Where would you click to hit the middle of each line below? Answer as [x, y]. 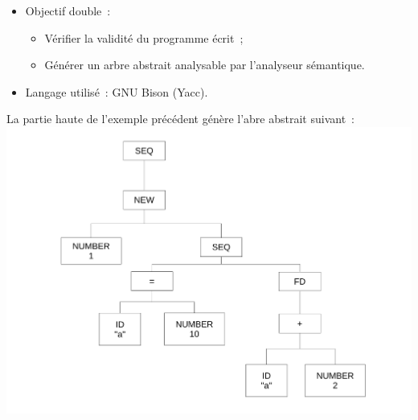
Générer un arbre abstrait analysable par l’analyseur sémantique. [205, 65]
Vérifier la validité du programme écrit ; [144, 37]
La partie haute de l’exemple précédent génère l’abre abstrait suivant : [180, 119]
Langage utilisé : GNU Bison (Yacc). [117, 91]
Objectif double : [68, 10]
